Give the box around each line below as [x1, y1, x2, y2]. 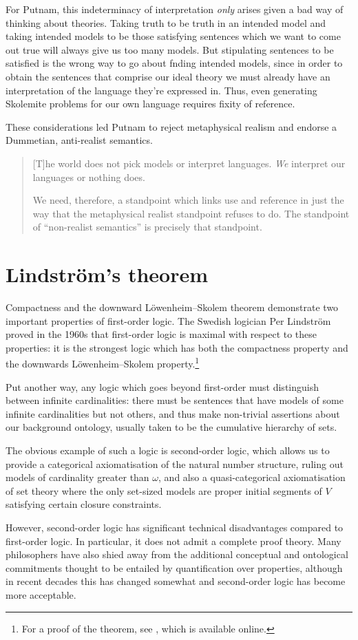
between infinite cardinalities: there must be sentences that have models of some [6, 393, 344, 407]
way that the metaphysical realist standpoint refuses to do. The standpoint [32, 206, 350, 220]
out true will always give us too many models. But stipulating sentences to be [6, 42, 334, 56]
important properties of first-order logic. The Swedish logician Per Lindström [6, 313, 331, 328]
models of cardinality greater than [6, 470, 149, 484]
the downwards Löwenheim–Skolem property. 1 [6, 354, 200, 371]
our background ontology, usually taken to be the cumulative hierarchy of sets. [6, 420, 337, 434]
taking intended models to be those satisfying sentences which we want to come [6, 29, 341, 43]
